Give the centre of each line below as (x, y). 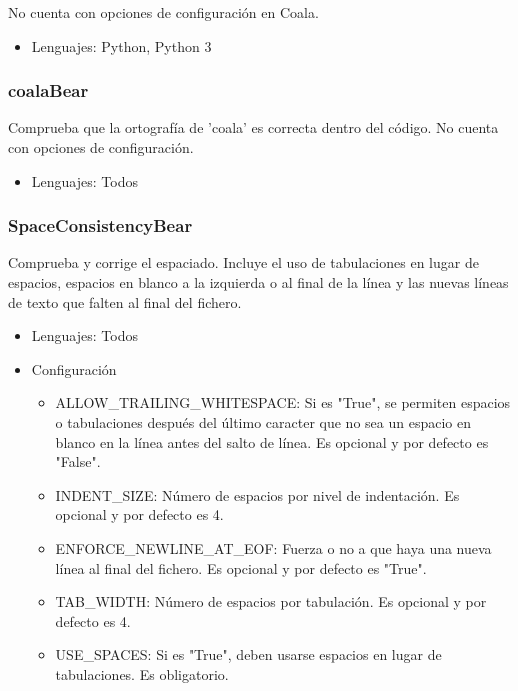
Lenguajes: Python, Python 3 (121, 45)
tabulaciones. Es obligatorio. (142, 673)
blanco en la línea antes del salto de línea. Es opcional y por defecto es (272, 441)
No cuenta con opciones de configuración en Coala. (163, 12)
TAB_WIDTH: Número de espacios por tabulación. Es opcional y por (271, 601)
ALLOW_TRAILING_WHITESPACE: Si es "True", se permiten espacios (283, 402)
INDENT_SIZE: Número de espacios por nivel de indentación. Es (257, 494)
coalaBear (48, 90)
